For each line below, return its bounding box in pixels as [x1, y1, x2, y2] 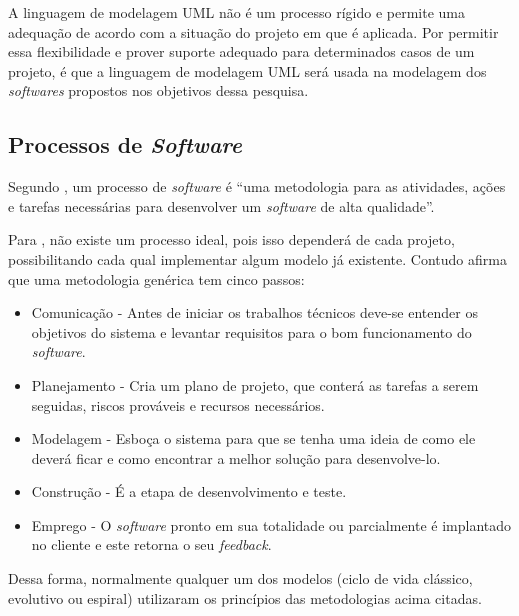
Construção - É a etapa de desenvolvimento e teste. [31, 481, 347, 502]
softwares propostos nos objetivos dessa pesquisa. [8, 80, 309, 101]
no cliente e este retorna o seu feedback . [31, 534, 272, 555]
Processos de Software [8, 129, 242, 160]
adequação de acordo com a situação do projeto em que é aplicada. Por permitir [8, 21, 499, 42]
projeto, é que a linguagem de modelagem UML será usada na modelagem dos [8, 60, 487, 81]
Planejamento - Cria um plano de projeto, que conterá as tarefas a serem [31, 374, 479, 395]
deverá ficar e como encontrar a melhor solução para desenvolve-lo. [31, 447, 441, 468]
